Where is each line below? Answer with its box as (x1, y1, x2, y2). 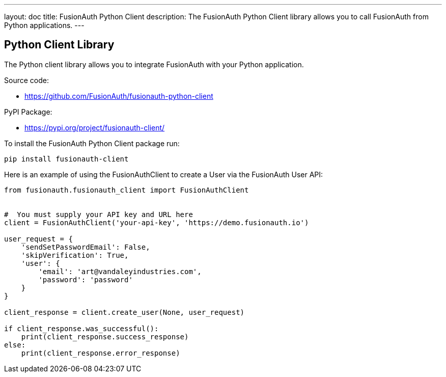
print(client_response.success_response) (21, 332, 189, 341)
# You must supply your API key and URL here (4, 210, 193, 219)
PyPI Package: (4, 107, 52, 116)
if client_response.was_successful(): (4, 324, 159, 333)
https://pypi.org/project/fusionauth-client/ (24, 123, 165, 132)
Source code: (4, 75, 49, 85)
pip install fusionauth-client (4, 154, 129, 163)
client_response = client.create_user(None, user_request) (4, 308, 245, 316)
